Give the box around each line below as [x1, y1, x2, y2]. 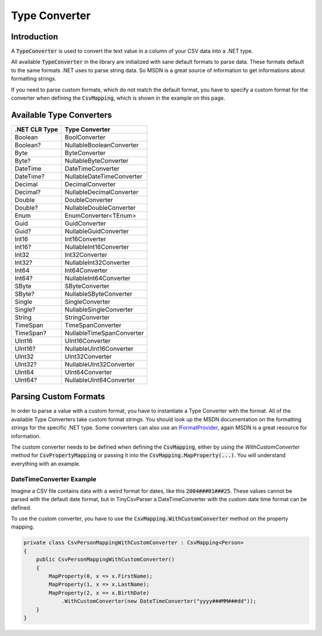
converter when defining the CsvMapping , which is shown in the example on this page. [11, 94, 225, 101]
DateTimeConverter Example [11, 475, 97, 483]
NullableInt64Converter [64, 274, 131, 282]
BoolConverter [64, 133, 106, 141]
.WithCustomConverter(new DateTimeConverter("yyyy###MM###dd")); [61, 598, 256, 605]
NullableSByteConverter [64, 289, 132, 298]
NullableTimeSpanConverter [64, 329, 144, 337]
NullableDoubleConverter [64, 203, 137, 212]
